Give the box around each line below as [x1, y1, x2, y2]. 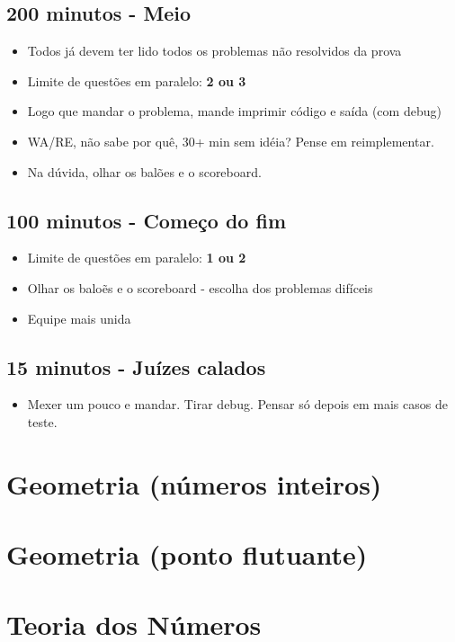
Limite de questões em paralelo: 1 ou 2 [27, 248, 246, 267]
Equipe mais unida [27, 308, 131, 327]
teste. [27, 412, 58, 431]
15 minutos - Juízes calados [6, 352, 266, 380]
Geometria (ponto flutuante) [6, 536, 368, 573]
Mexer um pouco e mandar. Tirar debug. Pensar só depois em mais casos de [27, 395, 448, 414]
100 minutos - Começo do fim [6, 206, 287, 234]
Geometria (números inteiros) [6, 465, 382, 502]
